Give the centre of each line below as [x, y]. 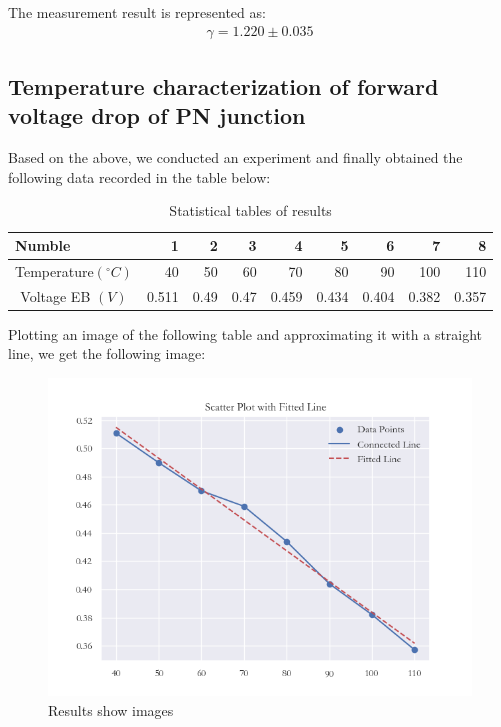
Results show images [111, 709]
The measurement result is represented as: [137, 12]
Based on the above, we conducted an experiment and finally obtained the [235, 157]
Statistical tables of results [250, 210]
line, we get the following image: [107, 353]
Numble [43, 245]
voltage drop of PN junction [157, 115]
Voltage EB [55, 295]
